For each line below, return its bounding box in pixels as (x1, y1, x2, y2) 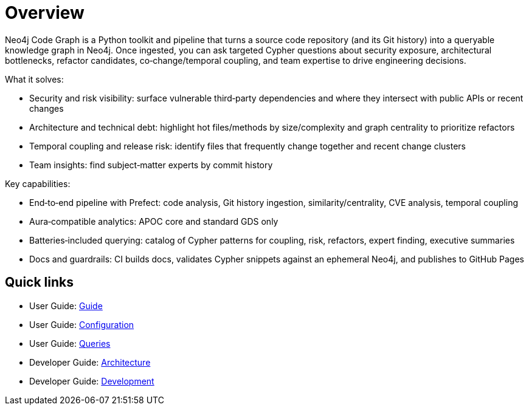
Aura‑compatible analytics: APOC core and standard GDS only (29, 216, 278, 227)
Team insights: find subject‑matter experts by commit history (29, 159, 273, 170)
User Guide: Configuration (29, 319, 134, 330)
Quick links (5, 275, 74, 290)
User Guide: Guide (29, 300, 103, 311)
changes (29, 103, 64, 114)
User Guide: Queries (29, 338, 111, 349)
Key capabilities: (5, 178, 71, 189)
